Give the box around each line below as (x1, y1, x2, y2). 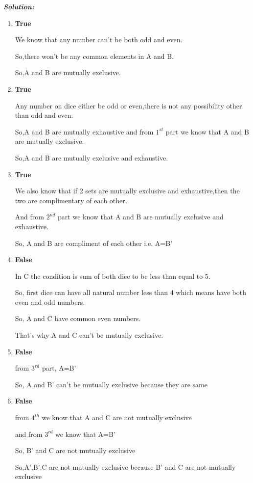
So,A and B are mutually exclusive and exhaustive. (15, 152, 168, 162)
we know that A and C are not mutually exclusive (42, 412, 192, 423)
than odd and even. (15, 110, 73, 120)
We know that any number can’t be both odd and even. (15, 34, 183, 45)
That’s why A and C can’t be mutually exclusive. (15, 330, 163, 340)
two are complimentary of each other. (15, 195, 127, 205)
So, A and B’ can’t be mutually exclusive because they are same (15, 379, 207, 389)
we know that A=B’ (55, 429, 115, 439)
